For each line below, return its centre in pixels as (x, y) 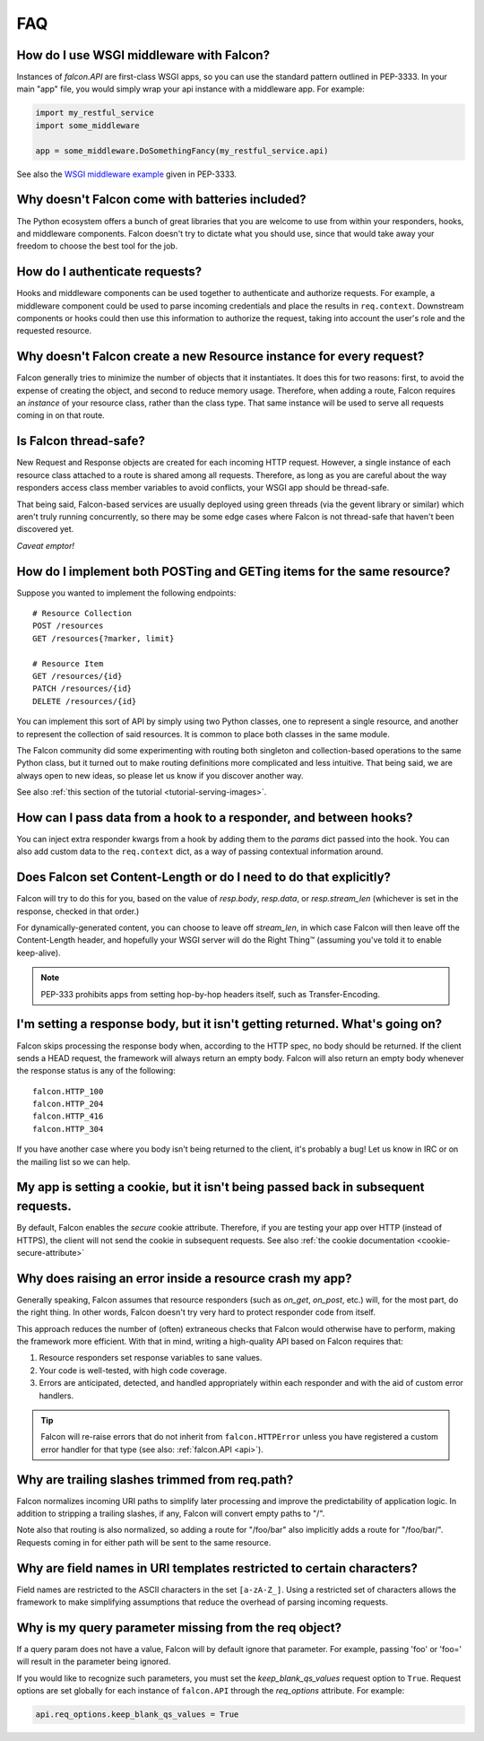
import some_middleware (88, 125)
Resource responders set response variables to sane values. (151, 1358)
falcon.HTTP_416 (68, 1116)
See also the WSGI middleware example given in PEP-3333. (127, 174)
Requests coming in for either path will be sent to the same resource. (144, 1542)
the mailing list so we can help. (73, 1162)
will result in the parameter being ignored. (94, 1662)
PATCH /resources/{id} (82, 689)
